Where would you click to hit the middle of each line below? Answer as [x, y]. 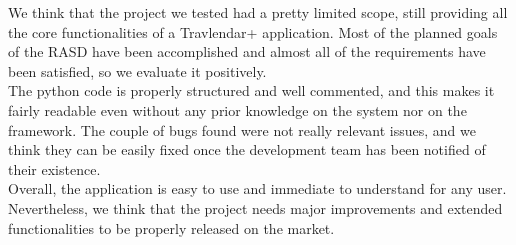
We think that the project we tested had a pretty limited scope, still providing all [258, 12]
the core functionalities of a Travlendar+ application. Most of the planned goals [253, 31]
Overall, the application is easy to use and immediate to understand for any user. [257, 188]
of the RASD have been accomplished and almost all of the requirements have [247, 51]
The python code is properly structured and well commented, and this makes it [251, 90]
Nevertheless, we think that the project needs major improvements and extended [255, 207]
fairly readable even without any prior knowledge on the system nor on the [237, 109]
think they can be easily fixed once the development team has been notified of [247, 149]
